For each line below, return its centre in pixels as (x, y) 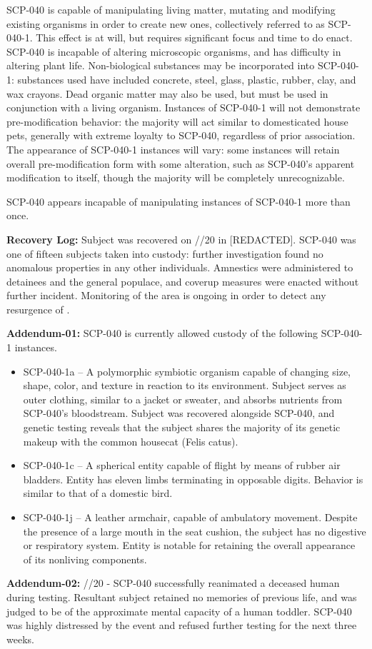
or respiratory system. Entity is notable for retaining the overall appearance (189, 545)
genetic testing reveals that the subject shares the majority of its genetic (182, 427)
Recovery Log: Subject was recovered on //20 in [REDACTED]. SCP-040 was (181, 239)
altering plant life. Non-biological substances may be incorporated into (161, 65)
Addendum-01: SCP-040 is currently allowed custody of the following (162, 333)
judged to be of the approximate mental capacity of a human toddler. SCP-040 (179, 611)
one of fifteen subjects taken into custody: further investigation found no (165, 253)
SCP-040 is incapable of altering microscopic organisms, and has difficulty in (174, 51)
